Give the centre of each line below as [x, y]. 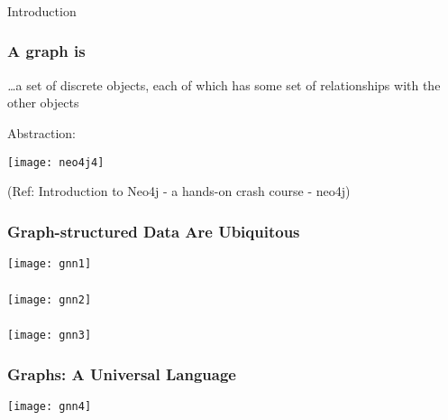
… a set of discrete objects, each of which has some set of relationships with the [224, 84]
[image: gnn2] [50, 299]
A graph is [46, 51]
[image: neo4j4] [56, 162]
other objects [43, 103]
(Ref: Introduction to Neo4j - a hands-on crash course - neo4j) [179, 191]
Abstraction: [41, 132]
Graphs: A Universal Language [122, 373]
